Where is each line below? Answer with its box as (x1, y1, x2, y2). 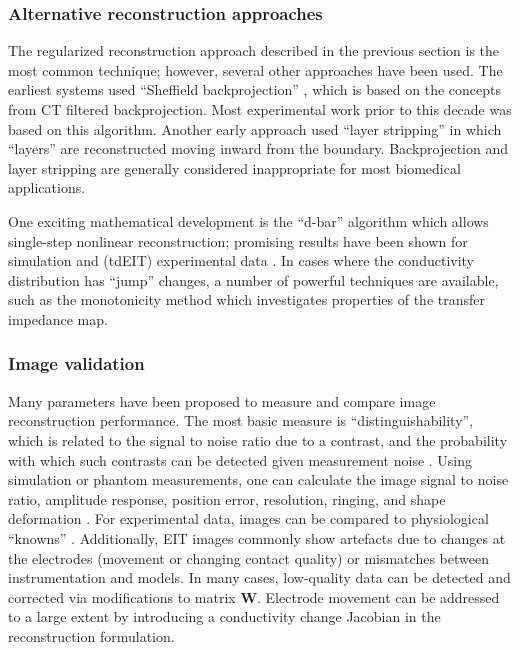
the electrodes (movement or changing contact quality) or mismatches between (8, 547, 489, 568)
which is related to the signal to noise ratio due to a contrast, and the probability (8, 429, 508, 450)
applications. (8, 177, 86, 198)
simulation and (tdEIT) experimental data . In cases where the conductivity (8, 250, 475, 271)
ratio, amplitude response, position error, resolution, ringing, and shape (8, 488, 446, 509)
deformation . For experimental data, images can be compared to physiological (8, 508, 489, 529)
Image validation (8, 351, 145, 376)
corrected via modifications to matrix (8, 586, 236, 607)
